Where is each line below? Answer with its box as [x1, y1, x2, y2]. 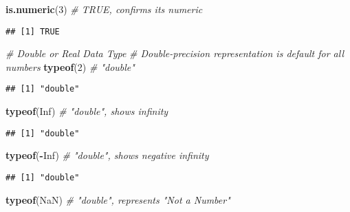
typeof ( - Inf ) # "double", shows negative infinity [6, 148, 209, 162]
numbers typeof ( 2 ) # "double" [6, 59, 135, 74]
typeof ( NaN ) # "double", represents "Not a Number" [6, 192, 230, 206]
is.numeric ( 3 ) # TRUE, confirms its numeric [6, 2, 203, 16]
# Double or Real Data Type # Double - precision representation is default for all [6, 46, 344, 61]
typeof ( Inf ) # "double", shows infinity [6, 104, 168, 118]
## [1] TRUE [6, 26, 60, 36]
